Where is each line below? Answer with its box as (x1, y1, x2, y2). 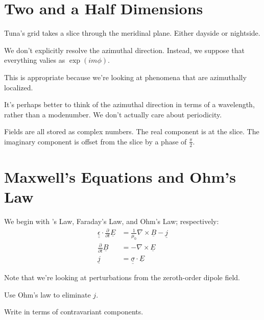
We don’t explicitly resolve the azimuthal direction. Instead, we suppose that (4, 44, 245, 55)
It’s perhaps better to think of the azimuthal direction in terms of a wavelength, (4, 99, 255, 110)
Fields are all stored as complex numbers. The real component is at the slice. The (4, 126, 259, 137)
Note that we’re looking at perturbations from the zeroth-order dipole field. (4, 272, 240, 283)
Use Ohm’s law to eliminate (4, 289, 91, 300)
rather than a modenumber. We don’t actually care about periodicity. (4, 109, 222, 119)
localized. (4, 82, 33, 92)
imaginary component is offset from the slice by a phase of (4, 136, 187, 146)
